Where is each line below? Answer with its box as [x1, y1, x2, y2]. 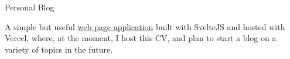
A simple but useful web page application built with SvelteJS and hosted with [5, 20, 285, 32]
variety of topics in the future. [5, 43, 113, 55]
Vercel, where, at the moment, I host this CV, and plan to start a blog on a [5, 32, 277, 44]
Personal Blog [5, 1, 54, 13]
